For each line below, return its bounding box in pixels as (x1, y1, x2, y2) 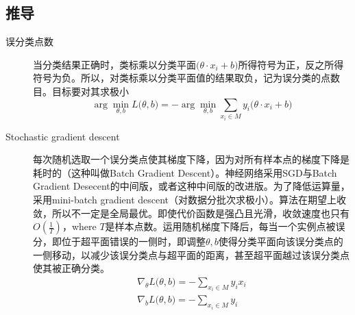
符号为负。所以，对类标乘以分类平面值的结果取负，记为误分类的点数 (33, 71, 340, 85)
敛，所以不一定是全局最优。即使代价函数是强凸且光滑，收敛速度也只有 (33, 205, 350, 220)
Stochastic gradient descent (5, 129, 120, 143)
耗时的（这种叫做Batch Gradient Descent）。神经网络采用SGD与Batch (33, 165, 337, 179)
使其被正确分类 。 (33, 261, 110, 275)
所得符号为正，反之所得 (238, 57, 344, 71)
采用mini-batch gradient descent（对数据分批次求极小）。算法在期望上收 (33, 192, 347, 206)
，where (62, 219, 97, 234)
